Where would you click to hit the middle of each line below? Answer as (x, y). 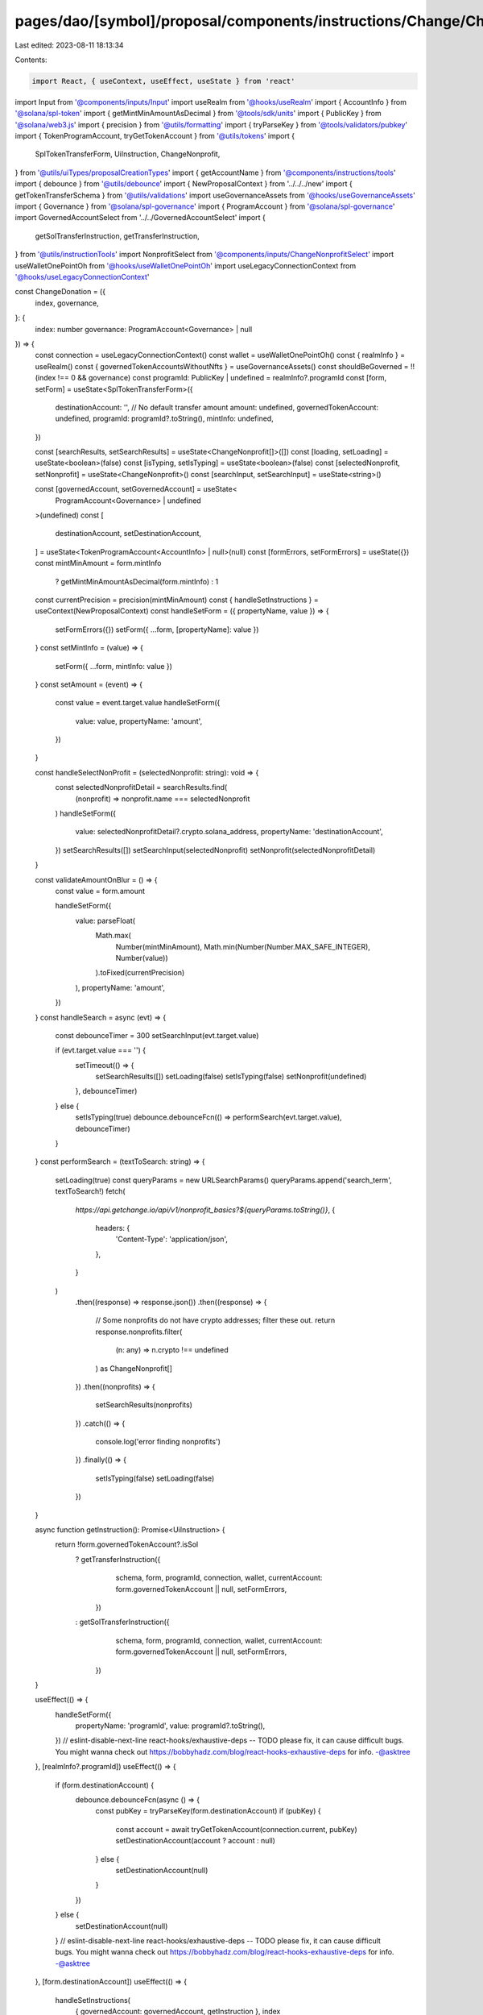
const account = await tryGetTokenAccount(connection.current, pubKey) (236, 1829)
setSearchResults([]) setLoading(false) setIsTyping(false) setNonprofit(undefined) (231, 1077)
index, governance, (67, 303)
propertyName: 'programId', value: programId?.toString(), (170, 1726)
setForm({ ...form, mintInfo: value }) (114, 666)
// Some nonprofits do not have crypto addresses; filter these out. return (215, 1320)
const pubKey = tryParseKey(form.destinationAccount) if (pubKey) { (208, 1811)
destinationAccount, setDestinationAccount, (128, 534)
